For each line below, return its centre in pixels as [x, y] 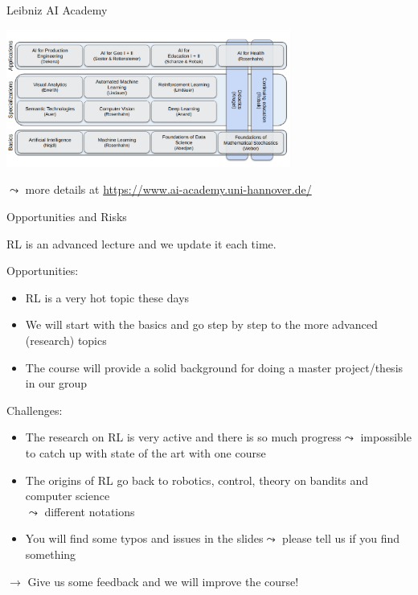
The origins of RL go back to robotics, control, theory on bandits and [197, 480]
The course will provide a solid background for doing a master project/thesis [214, 367]
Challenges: [35, 410]
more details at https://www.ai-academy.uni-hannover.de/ [168, 189]
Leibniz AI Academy [57, 10]
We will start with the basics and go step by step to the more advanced [201, 324]
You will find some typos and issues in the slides [144, 538]
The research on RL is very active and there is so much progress [183, 437]
